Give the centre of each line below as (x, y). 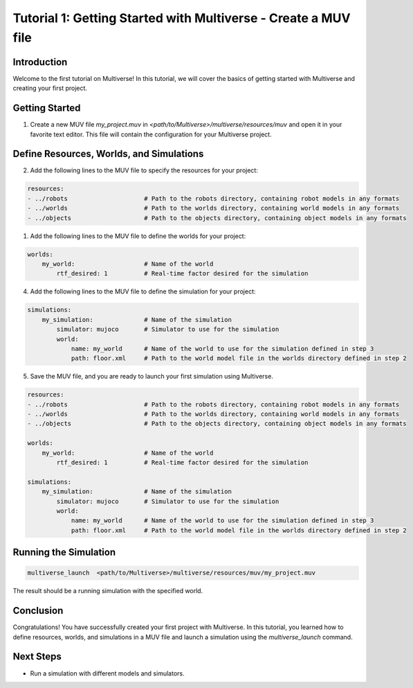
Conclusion (38, 611)
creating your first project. (50, 88)
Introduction (40, 62)
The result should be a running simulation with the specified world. (108, 591)
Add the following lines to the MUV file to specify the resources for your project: (144, 170)
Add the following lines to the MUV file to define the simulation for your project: (143, 291)
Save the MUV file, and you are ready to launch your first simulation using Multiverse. (152, 377)
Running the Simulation (64, 553)
